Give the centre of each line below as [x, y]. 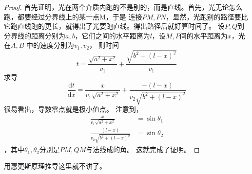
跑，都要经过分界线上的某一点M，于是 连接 [73, 16]
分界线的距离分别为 [35, 35]
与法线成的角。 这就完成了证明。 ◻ [143, 149]
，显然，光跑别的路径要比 [207, 16]
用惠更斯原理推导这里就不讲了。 [55, 165]
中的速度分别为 [50, 45]
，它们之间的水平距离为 [112, 35]
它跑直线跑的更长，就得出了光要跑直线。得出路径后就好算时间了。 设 [114, 26]
